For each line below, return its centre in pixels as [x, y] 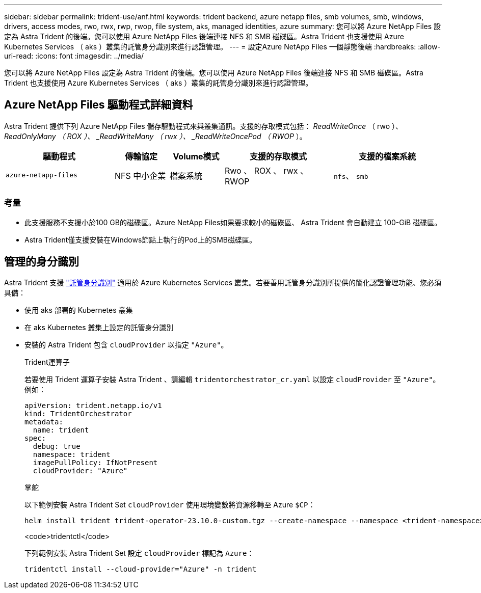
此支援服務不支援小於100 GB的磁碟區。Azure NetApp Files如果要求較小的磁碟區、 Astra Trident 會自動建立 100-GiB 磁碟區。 [233, 222]
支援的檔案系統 [387, 156]
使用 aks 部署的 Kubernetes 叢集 [79, 310]
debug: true [57, 447]
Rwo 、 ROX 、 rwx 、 [267, 170]
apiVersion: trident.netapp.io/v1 [93, 406]
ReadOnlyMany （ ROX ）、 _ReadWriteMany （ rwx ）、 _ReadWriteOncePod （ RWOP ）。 [155, 136]
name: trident [61, 430]
